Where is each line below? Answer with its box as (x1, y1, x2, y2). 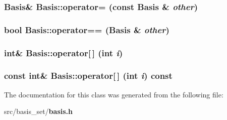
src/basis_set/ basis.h (4, 106, 73, 116)
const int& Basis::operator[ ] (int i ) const (4, 69, 173, 82)
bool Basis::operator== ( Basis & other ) (4, 23, 169, 36)
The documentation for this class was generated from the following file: (4, 89, 223, 99)
